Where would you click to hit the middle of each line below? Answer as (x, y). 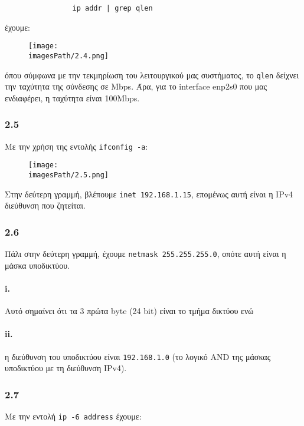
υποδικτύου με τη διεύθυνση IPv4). (66, 368)
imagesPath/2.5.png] (69, 175)
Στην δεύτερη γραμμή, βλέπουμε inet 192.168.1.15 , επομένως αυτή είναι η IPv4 (149, 194)
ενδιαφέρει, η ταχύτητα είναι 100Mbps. (72, 98)
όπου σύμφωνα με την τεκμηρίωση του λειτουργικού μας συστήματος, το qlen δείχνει (152, 75)
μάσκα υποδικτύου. (37, 265)
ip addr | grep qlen (112, 8)
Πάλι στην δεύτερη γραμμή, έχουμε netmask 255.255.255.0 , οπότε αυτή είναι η (146, 254)
